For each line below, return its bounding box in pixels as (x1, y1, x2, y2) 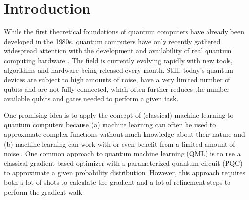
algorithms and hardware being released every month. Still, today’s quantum (4, 65, 233, 75)
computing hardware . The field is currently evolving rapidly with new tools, (4, 55, 233, 65)
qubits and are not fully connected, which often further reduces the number (4, 84, 229, 94)
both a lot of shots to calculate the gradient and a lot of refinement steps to (4, 177, 231, 187)
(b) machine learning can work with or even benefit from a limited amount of (4, 138, 235, 149)
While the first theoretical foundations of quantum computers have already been (4, 26, 244, 37)
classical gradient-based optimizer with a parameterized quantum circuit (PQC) (4, 157, 243, 168)
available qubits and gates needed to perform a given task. (4, 93, 179, 104)
